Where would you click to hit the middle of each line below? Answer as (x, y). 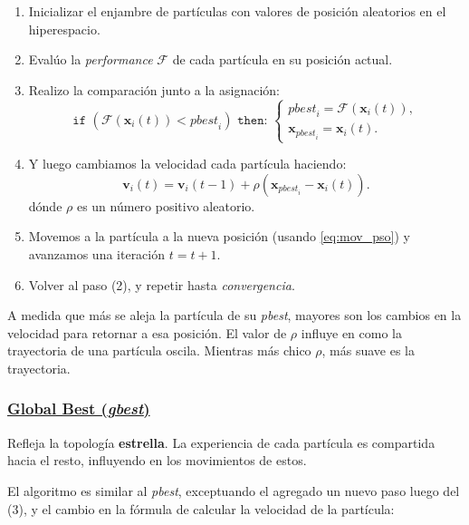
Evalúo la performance (91, 59)
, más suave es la (368, 350)
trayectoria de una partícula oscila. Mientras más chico (159, 350)
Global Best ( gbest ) (79, 408)
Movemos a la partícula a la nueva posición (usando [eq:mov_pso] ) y (219, 236)
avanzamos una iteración (97, 253)
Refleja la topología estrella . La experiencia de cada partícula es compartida (221, 442)
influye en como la (351, 332)
